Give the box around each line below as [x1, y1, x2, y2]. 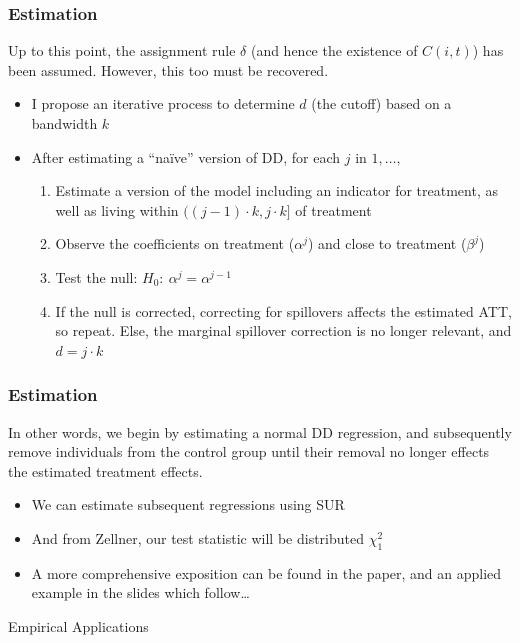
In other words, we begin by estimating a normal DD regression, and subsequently [8, 421, 512, 442]
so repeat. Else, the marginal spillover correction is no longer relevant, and [55, 320, 512, 341]
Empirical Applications [8, 615, 149, 636]
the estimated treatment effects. [8, 460, 203, 481]
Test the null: [55, 266, 138, 287]
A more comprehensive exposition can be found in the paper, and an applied [31, 562, 502, 583]
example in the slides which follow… [31, 582, 250, 603]
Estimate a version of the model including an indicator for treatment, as [55, 180, 498, 201]
